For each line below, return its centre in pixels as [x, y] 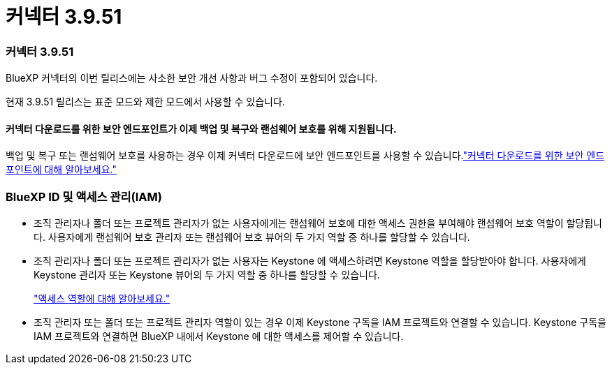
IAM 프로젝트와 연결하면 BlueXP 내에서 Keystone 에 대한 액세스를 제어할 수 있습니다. [219, 336]
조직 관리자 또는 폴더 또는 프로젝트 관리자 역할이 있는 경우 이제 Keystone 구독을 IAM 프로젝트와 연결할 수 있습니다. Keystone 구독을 [320, 323]
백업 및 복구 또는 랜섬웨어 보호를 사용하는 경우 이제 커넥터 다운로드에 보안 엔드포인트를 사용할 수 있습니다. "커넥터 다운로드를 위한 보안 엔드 [305, 156]
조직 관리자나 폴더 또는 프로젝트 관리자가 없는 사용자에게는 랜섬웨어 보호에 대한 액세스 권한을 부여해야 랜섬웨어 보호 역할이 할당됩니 [318, 223]
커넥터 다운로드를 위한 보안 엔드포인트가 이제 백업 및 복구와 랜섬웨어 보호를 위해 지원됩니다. [201, 128]
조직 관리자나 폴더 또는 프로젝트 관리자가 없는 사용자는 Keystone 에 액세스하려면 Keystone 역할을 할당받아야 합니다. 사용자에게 [310, 261]
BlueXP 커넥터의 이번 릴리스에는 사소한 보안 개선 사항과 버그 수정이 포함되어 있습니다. [192, 78]
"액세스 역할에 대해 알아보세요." [102, 299]
